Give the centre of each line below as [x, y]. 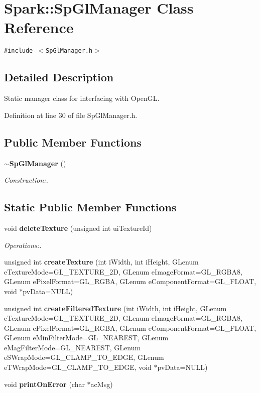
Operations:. [23, 245]
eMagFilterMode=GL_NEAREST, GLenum [73, 347]
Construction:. [26, 180]
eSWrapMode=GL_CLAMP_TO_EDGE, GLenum [84, 357]
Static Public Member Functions [90, 207]
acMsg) [102, 384]
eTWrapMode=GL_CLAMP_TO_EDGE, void [78, 367]
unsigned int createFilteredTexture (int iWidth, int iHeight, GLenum [115, 308]
